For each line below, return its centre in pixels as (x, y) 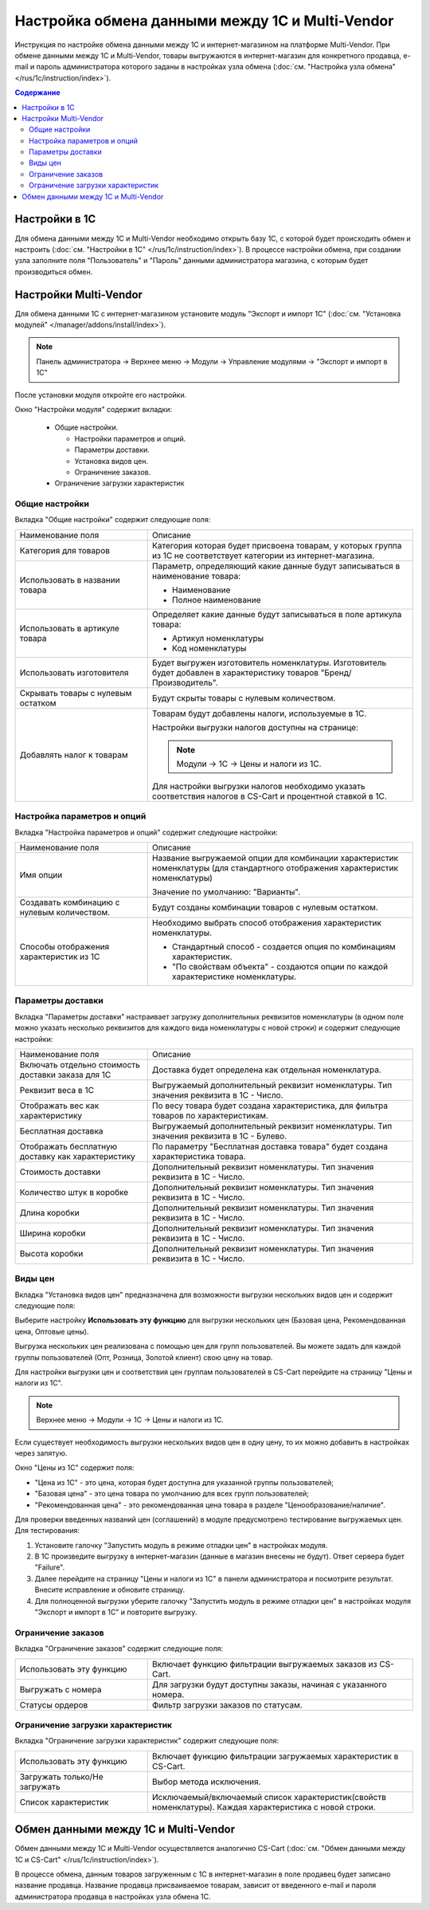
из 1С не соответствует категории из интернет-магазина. (263, 556)
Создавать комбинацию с (70, 902)
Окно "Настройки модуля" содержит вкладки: (94, 409)
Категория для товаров (65, 550)
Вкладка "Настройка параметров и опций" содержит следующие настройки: (146, 832)
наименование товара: (196, 576)
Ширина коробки (53, 1233)
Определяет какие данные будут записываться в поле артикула (277, 614)
